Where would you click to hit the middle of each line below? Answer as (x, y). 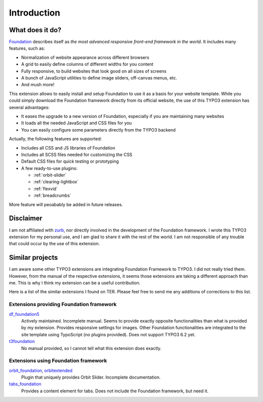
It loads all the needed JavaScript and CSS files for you (76, 123)
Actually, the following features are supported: (56, 139)
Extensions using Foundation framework (58, 361)
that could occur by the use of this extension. (54, 244)
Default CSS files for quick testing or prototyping (70, 161)
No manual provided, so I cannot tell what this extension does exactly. (91, 348)
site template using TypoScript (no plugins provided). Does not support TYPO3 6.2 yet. (108, 334)
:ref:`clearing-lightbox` (56, 182)
